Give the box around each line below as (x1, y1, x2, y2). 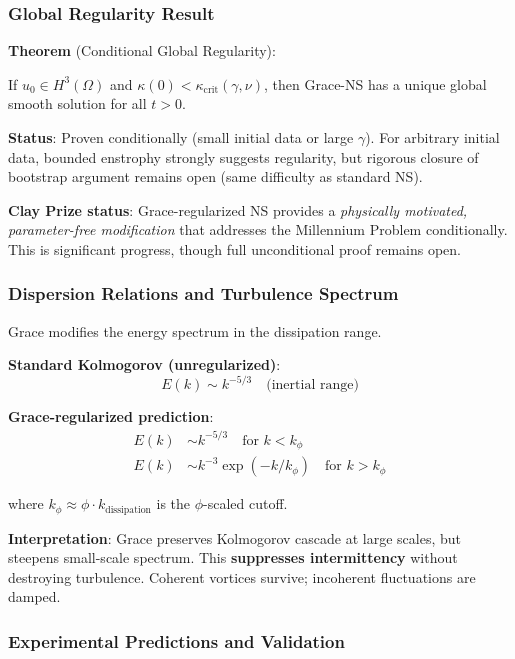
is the (156, 493, 191, 514)
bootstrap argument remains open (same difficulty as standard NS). (8, 166, 423, 187)
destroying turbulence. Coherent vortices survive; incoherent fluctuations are (8, 566, 476, 587)
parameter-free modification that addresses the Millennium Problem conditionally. (8, 219, 508, 240)
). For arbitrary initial (365, 127, 500, 147)
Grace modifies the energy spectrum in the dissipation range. (8, 320, 382, 341)
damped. (8, 586, 61, 607)
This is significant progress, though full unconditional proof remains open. (8, 238, 461, 259)
